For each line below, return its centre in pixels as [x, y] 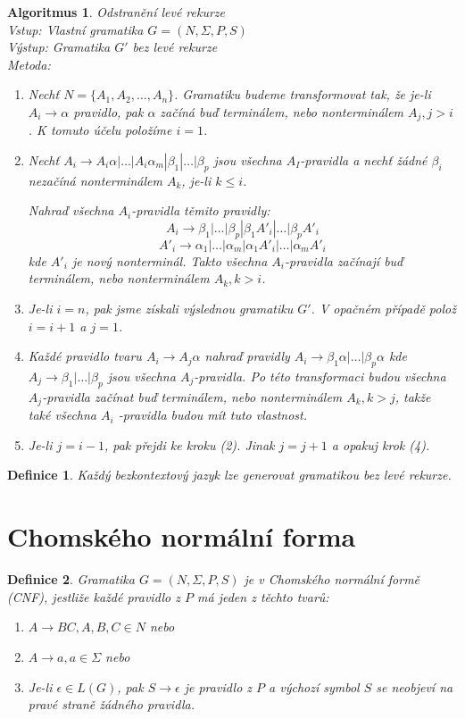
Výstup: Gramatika [59, 47]
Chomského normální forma [182, 536]
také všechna [62, 415]
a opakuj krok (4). [381, 444]
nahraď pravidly [247, 356]
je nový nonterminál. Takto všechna [170, 260]
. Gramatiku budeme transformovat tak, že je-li [303, 94]
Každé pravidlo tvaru [85, 356]
